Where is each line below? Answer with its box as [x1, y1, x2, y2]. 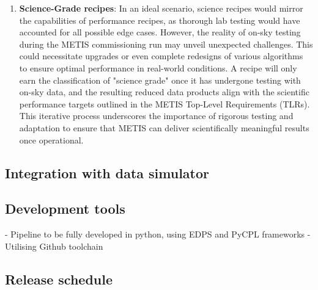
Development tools [5, 199, 125, 218]
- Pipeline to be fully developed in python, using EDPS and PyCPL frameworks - [5, 228, 311, 241]
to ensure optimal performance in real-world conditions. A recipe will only [19, 61, 297, 74]
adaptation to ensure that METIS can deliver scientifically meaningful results [19, 121, 309, 134]
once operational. [19, 133, 84, 146]
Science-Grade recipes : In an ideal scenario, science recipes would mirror [19, 2, 303, 14]
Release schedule [5, 269, 113, 288]
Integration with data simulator [5, 163, 210, 182]
